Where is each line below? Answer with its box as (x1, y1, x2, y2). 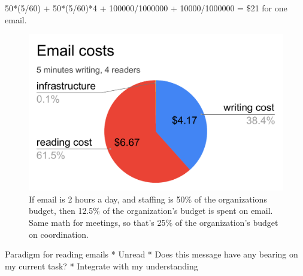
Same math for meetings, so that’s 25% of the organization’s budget (29, 216, 278, 229)
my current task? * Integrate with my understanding (5, 259, 198, 272)
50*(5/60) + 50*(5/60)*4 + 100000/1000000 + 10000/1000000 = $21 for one (5, 2, 287, 14)
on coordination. (29, 228, 89, 240)
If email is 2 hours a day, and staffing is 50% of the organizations (29, 192, 267, 205)
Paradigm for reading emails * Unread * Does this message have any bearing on (5, 248, 298, 260)
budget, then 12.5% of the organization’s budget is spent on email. (29, 204, 273, 217)
